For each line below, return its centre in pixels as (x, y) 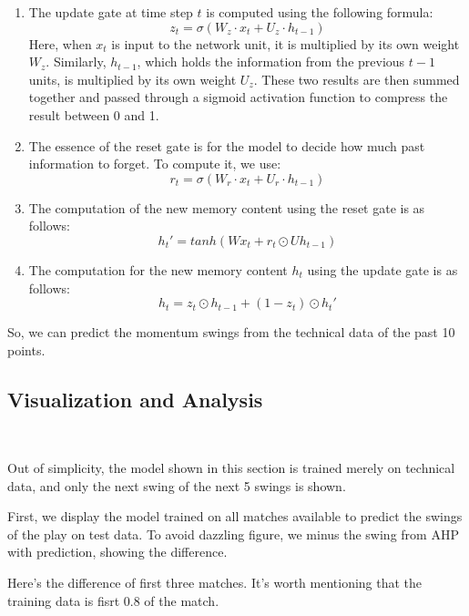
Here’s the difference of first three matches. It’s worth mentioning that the (215, 583)
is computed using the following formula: (320, 12)
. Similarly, (76, 62)
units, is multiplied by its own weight (133, 79)
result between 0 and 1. (94, 114)
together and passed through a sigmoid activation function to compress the (238, 97)
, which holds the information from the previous (271, 62)
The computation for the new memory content (158, 269)
